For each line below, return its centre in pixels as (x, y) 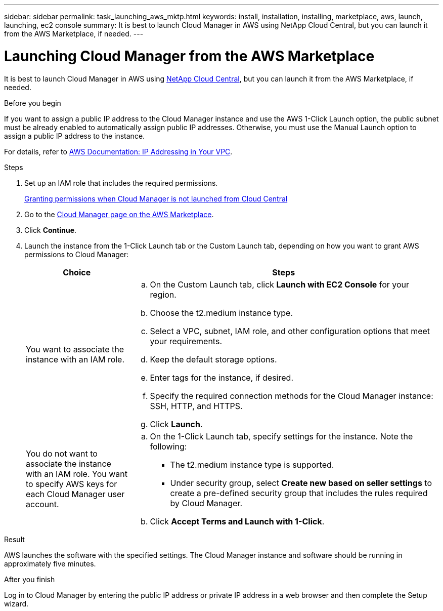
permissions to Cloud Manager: (77, 254)
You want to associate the (75, 349)
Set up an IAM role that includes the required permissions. (121, 183)
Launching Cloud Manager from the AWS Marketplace (189, 56)
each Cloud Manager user (75, 494)
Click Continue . (51, 230)
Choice (77, 272)
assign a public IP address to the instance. (75, 136)
